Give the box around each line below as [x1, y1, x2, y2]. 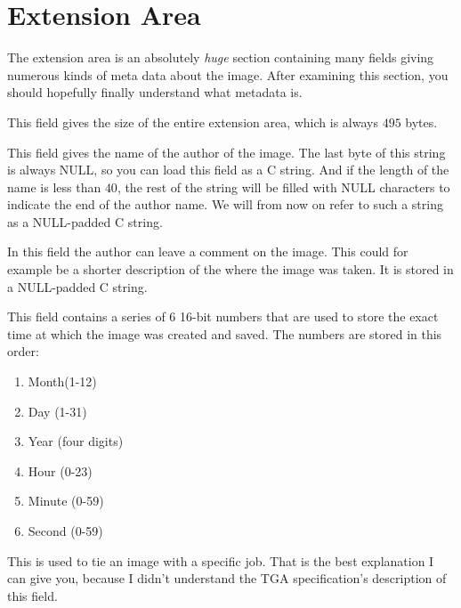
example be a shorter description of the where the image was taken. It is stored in [7, 260, 454, 279]
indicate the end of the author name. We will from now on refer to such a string [7, 195, 443, 214]
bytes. [405, 112, 438, 131]
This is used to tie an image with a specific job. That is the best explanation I [7, 551, 434, 570]
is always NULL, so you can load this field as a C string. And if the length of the [7, 160, 449, 179]
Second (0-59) [28, 522, 103, 539]
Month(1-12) [28, 372, 97, 391]
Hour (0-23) [28, 461, 93, 480]
